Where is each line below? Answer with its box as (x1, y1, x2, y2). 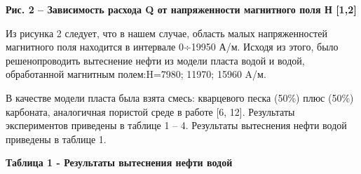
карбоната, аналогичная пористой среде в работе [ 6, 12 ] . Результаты (6, 104, 295, 119)
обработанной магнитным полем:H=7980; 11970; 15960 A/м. (6, 67, 266, 81)
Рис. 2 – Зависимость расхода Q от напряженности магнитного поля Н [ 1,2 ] (6, 2, 357, 16)
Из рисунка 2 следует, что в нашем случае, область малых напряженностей (6, 25, 327, 40)
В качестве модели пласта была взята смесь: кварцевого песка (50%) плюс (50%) (6, 90, 354, 105)
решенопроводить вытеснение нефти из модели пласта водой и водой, (6, 53, 305, 67)
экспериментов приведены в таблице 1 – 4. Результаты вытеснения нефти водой (6, 118, 347, 133)
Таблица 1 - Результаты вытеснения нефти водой (6, 155, 233, 170)
